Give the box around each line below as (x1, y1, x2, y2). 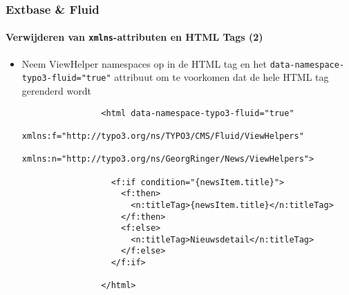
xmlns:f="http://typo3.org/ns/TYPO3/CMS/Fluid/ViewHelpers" (21, 131, 304, 141)
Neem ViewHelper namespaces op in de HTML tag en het (21, 56, 267, 70)
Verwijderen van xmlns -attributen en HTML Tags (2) (6, 30, 263, 44)
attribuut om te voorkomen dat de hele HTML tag (114, 70, 329, 84)
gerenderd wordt (21, 84, 91, 98)
